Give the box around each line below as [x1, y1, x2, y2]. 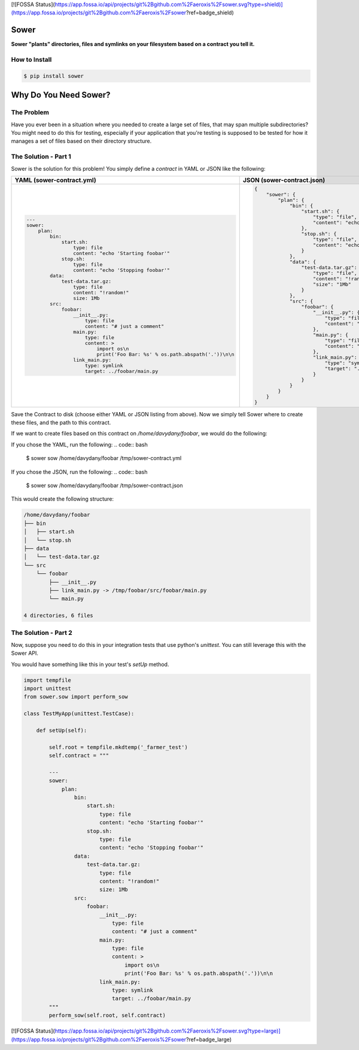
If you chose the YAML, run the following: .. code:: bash [11, 441, 148, 448]
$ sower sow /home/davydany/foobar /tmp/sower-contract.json [26, 482, 183, 489]
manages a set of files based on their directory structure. [11, 138, 152, 145]
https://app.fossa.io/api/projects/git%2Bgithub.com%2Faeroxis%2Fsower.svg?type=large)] [54, 1027, 281, 1034]
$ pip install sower [23, 72, 84, 79]
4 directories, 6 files [23, 612, 94, 619]
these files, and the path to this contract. [11, 419, 111, 426]
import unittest [23, 685, 72, 692]
